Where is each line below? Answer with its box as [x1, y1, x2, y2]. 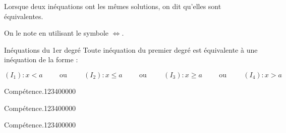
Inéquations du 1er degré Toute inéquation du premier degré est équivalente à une [4, 44, 258, 55]
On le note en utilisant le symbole [4, 28, 109, 38]
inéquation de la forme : [4, 54, 78, 65]
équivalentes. [4, 11, 43, 21]
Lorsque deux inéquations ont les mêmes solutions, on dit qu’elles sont [4, 1, 221, 11]
